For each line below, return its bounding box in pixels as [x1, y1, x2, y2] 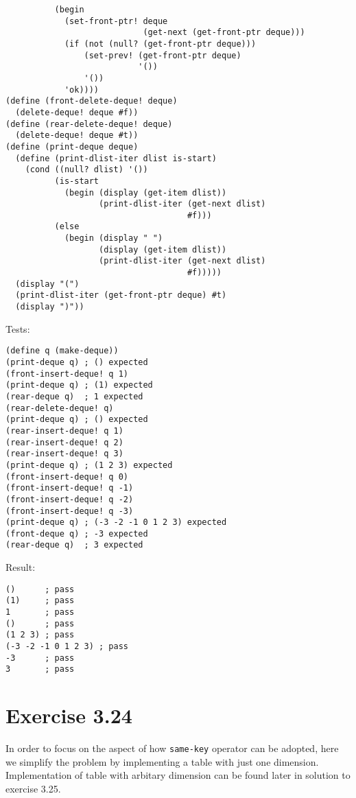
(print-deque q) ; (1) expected [5, 380, 153, 390]
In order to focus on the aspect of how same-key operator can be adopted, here [5, 741, 339, 755]
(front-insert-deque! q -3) [5, 506, 134, 516]
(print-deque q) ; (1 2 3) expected [5, 460, 173, 470]
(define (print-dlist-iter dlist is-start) [15, 153, 217, 163]
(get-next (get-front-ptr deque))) [143, 27, 305, 38]
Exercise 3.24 [5, 701, 132, 729]
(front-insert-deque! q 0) [5, 471, 128, 482]
